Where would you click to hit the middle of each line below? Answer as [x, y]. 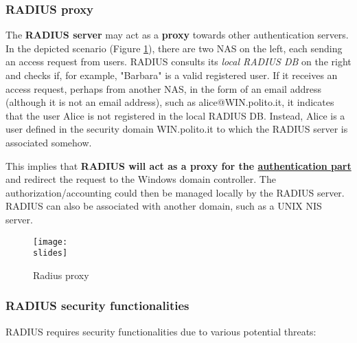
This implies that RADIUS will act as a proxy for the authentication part [178, 165]
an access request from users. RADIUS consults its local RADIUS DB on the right [178, 62]
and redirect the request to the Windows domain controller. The [141, 179]
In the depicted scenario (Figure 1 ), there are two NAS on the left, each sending [174, 48]
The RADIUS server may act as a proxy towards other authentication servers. [177, 35]
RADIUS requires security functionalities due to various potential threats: [161, 331]
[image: [50, 242]
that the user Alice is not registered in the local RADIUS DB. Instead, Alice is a [175, 115]
